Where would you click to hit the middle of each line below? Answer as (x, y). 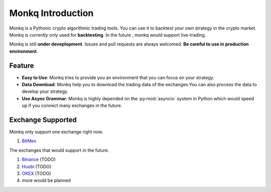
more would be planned (46, 180)
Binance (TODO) (39, 159)
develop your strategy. (45, 91)
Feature (22, 65)
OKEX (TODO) (36, 173)
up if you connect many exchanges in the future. (72, 106)
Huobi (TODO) (37, 166)
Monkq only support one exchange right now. (56, 132)
